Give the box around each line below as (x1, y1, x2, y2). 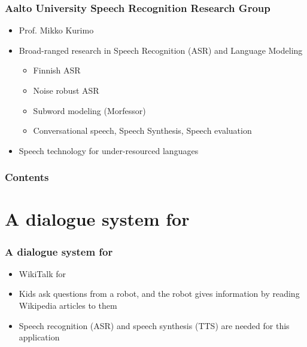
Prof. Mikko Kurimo (19, 24, 94, 36)
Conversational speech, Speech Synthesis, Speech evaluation (33, 124, 252, 137)
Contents (5, 170, 49, 185)
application (19, 331, 60, 343)
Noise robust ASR (33, 84, 99, 96)
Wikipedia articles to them (19, 299, 117, 311)
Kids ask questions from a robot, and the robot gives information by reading (19, 287, 300, 300)
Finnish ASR (33, 64, 81, 76)
